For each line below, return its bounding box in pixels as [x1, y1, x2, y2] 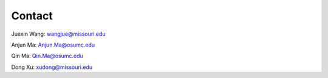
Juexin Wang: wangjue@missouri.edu [11, 30, 106, 37]
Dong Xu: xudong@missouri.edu [11, 63, 93, 71]
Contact [11, 9, 53, 22]
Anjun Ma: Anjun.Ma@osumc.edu [11, 41, 95, 48]
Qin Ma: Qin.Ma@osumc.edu [11, 52, 83, 60]
